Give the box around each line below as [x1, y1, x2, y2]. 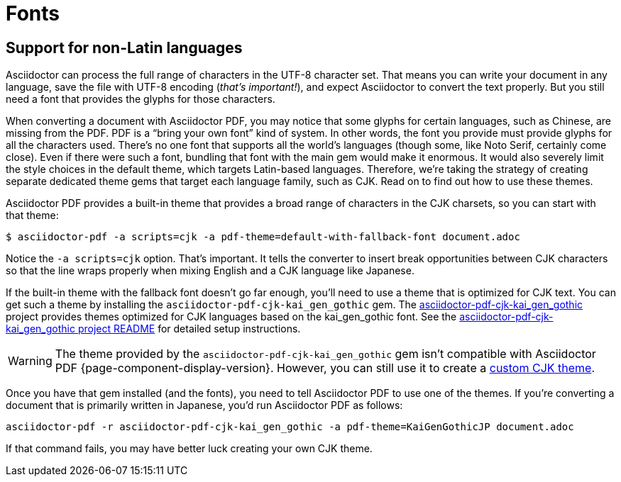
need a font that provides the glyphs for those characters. [6, 93, 275, 106]
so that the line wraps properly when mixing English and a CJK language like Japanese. [6, 264, 414, 277]
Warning [8, 354, 53, 369]
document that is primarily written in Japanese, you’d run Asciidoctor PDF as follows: [6, 399, 403, 412]
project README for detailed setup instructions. [77, 323, 301, 335]
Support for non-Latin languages [6, 38, 243, 57]
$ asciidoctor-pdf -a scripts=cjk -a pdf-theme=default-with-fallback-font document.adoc [6, 231, 520, 243]
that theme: [6, 209, 59, 222]
